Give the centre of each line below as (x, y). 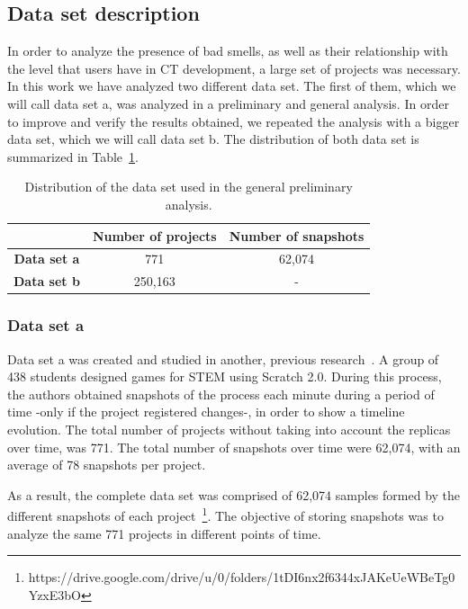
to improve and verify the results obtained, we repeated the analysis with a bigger (234, 121)
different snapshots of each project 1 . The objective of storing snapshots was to (225, 514)
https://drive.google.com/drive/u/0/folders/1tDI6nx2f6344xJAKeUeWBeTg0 (242, 577)
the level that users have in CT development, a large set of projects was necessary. (234, 68)
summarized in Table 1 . (73, 156)
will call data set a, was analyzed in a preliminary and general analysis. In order (228, 103)
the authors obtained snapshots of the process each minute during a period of (221, 394)
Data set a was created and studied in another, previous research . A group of (223, 358)
